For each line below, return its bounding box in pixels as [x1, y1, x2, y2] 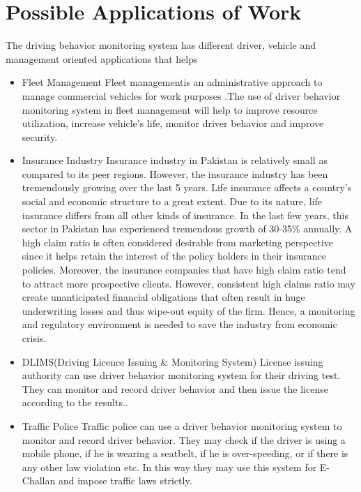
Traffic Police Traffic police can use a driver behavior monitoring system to [22, 418, 342, 433]
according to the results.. [22, 395, 128, 410]
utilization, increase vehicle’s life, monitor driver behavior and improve [22, 116, 324, 131]
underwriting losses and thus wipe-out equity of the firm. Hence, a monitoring [22, 303, 355, 318]
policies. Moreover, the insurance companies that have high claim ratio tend [22, 262, 346, 277]
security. [22, 129, 58, 144]
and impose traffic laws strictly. [58, 473, 192, 488]
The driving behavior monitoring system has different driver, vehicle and [6, 38, 316, 52]
